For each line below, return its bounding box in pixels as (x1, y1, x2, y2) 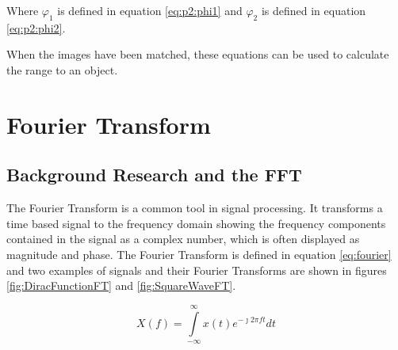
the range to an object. (6, 61, 118, 78)
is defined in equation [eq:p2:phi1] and (57, 2, 243, 18)
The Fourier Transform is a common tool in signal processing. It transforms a (6, 200, 383, 216)
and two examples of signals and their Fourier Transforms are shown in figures (6, 261, 387, 278)
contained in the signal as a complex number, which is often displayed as (6, 230, 360, 247)
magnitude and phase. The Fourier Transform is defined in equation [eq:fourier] (6, 245, 392, 262)
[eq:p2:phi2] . (6, 19, 66, 36)
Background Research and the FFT (6, 162, 302, 187)
